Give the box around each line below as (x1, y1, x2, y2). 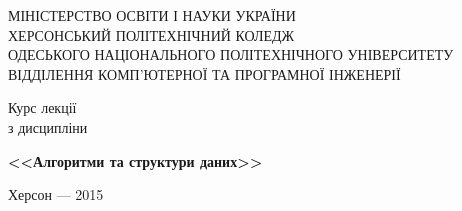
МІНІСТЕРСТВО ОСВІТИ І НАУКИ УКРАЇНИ (8, 5, 296, 25)
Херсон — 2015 (8, 184, 104, 205)
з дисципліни (8, 116, 88, 137)
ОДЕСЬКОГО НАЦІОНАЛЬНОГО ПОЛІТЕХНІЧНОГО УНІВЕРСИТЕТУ (8, 44, 454, 65)
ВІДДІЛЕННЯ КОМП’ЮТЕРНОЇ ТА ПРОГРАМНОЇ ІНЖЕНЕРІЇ (8, 63, 401, 84)
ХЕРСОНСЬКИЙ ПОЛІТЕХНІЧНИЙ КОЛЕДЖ (8, 24, 295, 45)
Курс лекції (8, 97, 77, 118)
